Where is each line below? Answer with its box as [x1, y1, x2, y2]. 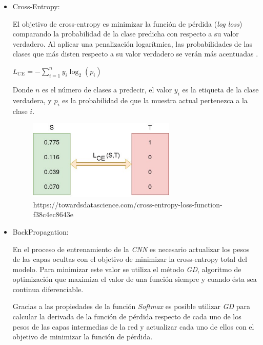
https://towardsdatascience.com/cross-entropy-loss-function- [33, 199, 222, 209]
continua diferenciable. [12, 283, 84, 294]
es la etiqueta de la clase [182, 84, 259, 94]
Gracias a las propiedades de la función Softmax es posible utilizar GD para [12, 301, 250, 312]
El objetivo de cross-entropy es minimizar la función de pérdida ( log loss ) [12, 18, 242, 29]
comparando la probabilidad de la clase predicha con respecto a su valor [12, 28, 239, 39]
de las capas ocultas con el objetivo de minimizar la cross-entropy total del [12, 254, 247, 264]
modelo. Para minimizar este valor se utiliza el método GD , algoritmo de [12, 263, 241, 274]
